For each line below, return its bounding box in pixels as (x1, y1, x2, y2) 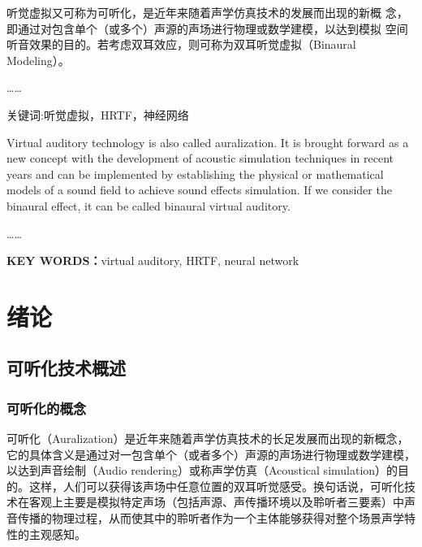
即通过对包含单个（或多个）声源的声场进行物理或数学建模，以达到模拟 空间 (6, 20, 408, 37)
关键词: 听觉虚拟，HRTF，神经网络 (6, 106, 189, 123)
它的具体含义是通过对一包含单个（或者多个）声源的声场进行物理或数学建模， (6, 445, 416, 462)
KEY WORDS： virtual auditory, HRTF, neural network (6, 252, 299, 269)
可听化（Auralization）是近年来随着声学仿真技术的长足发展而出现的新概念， (6, 430, 409, 447)
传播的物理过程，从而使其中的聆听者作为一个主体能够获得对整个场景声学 (17, 510, 404, 527)
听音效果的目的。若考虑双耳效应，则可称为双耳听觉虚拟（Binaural (6, 36, 356, 53)
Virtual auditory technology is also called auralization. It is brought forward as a (6, 133, 409, 150)
